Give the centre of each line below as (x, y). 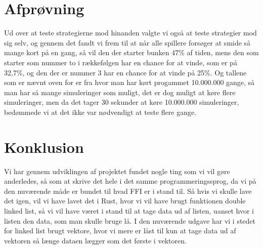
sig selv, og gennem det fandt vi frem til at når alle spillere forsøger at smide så (127, 42)
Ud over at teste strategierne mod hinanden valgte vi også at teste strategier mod (130, 33)
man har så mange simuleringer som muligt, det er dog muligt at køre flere (120, 92)
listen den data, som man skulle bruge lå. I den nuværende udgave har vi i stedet (130, 220)
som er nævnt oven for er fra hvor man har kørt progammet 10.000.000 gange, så (129, 82)
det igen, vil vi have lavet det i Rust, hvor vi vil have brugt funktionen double (125, 201)
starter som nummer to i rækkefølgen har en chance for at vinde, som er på (121, 62)
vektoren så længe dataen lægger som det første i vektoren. (95, 240)
